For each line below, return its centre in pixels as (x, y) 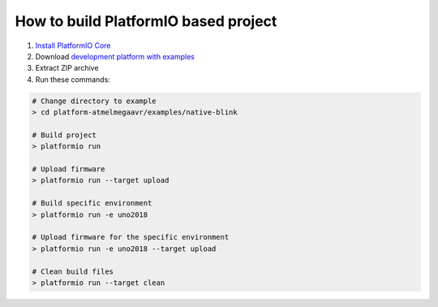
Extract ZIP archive (67, 68)
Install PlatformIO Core (73, 45)
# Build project (64, 135)
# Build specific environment (92, 203)
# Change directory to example (94, 101)
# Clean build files (73, 271)
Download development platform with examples (115, 56)
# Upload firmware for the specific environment (131, 237)
